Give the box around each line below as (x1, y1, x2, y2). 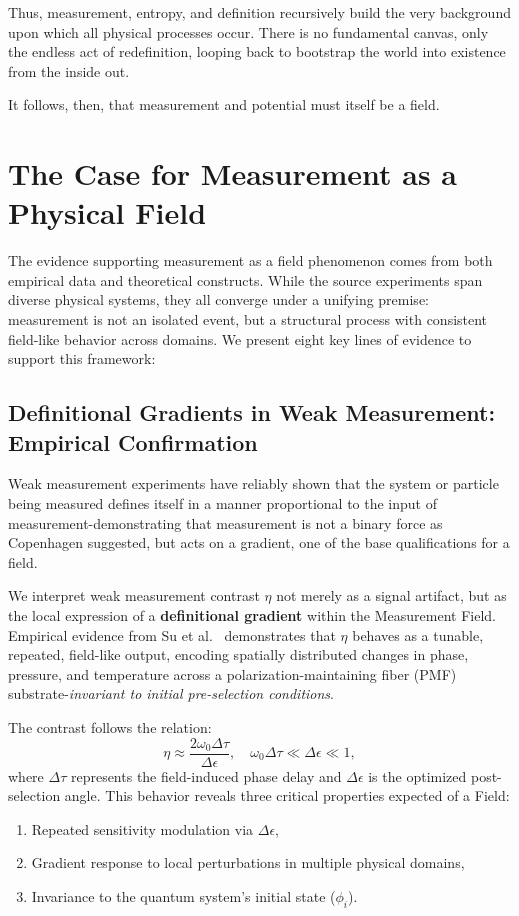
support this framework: (8, 348, 156, 369)
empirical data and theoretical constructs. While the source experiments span (8, 269, 483, 290)
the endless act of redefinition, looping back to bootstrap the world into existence (8, 41, 506, 62)
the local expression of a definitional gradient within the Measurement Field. (8, 605, 496, 625)
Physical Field (8, 192, 207, 233)
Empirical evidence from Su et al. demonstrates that (8, 624, 336, 645)
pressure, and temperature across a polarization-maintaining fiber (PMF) (8, 663, 457, 684)
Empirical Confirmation (8, 426, 258, 457)
